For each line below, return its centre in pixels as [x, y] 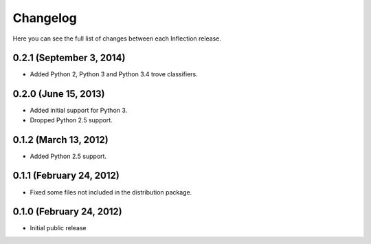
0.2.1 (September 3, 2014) [69, 58]
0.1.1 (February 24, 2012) [66, 176]
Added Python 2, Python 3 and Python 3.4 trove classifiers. [114, 74]
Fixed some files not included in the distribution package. [111, 192]
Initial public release [58, 228]
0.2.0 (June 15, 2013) [59, 94]
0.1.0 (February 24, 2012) [68, 212]
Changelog [45, 18]
